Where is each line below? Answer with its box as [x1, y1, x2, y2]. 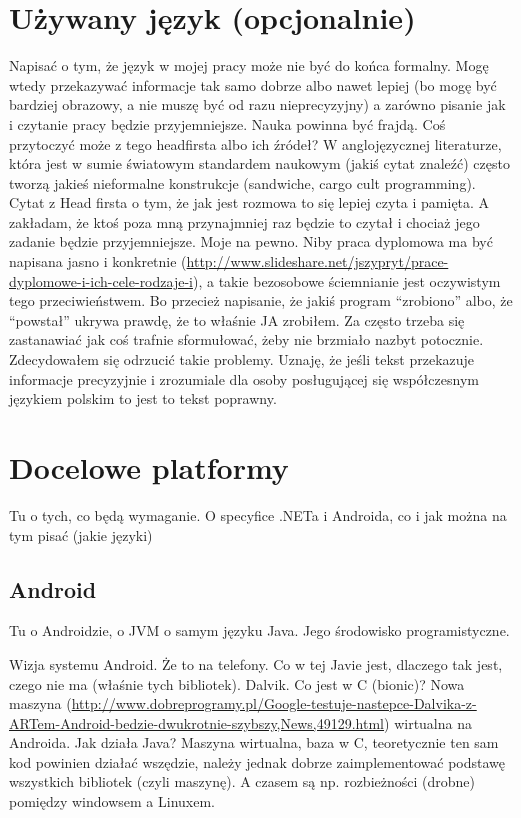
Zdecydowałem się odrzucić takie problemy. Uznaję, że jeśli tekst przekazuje [9, 349, 475, 370]
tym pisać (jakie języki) [9, 524, 153, 545]
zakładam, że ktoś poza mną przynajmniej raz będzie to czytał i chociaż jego [9, 211, 480, 232]
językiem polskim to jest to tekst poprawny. [9, 388, 277, 409]
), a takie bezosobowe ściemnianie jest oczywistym [192, 270, 501, 291]
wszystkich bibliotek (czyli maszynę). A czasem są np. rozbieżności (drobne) [9, 771, 475, 792]
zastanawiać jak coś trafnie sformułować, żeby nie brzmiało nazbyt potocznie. [9, 329, 484, 350]
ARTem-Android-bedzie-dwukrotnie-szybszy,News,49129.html [9, 712, 385, 733]
